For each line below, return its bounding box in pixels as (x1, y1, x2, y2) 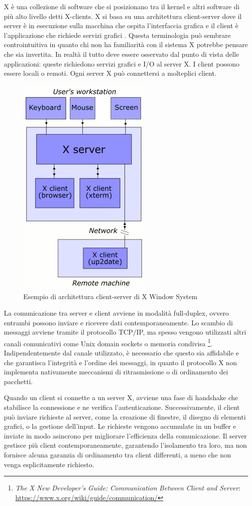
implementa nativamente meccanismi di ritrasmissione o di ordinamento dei (4, 367, 228, 377)
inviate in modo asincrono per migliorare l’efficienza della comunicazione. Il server (4, 430, 247, 440)
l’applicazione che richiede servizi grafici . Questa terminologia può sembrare (4, 30, 231, 40)
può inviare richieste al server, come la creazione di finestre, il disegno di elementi (4, 411, 246, 422)
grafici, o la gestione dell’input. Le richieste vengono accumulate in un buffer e (4, 421, 236, 431)
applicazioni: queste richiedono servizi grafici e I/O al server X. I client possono (4, 58, 239, 68)
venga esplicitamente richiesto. (4, 459, 94, 469)
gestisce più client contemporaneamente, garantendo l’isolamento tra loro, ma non (4, 440, 247, 450)
